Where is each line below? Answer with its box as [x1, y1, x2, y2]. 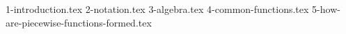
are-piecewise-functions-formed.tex [6, 15, 152, 29]
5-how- [312, 2, 340, 16]
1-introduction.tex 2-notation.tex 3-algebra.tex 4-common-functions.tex [6, 2, 309, 16]
